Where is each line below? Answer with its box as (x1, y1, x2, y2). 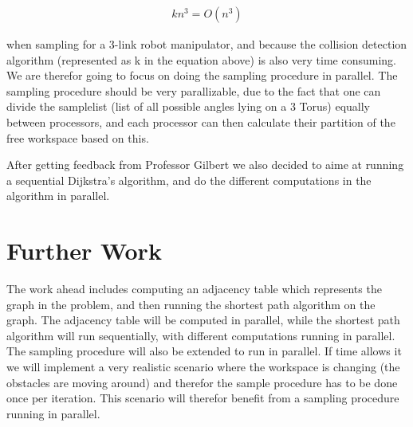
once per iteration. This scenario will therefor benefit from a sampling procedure (6, 390, 399, 406)
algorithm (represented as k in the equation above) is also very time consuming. (6, 51, 396, 68)
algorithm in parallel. (6, 187, 110, 204)
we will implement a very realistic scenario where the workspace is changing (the (6, 358, 400, 375)
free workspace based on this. (6, 129, 149, 146)
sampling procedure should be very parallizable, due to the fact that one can (6, 82, 381, 99)
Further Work (6, 234, 162, 267)
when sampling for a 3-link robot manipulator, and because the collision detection (6, 36, 407, 53)
